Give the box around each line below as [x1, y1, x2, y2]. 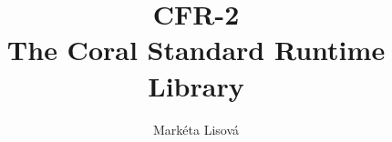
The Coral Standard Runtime [6, 31, 386, 68]
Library [148, 66, 244, 104]
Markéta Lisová [152, 119, 240, 138]
